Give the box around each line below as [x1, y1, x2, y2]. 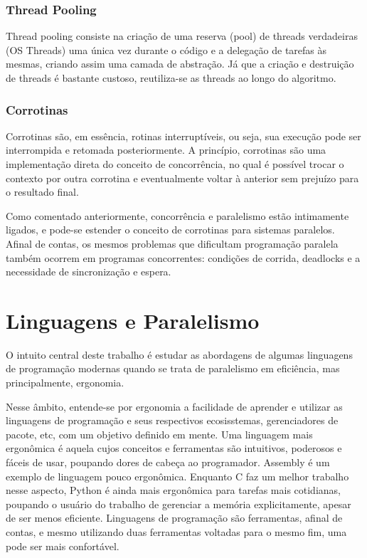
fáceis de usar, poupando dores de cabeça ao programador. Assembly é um [6, 455, 330, 470]
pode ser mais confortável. [6, 538, 119, 553]
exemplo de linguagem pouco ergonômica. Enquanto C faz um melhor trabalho [6, 468, 349, 483]
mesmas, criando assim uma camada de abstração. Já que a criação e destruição [6, 56, 354, 71]
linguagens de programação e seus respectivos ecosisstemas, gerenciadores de [6, 413, 339, 428]
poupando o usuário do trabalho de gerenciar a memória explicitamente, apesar [6, 496, 351, 511]
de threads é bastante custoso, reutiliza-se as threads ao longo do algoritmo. [6, 70, 336, 85]
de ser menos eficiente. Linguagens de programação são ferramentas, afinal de [6, 510, 343, 525]
